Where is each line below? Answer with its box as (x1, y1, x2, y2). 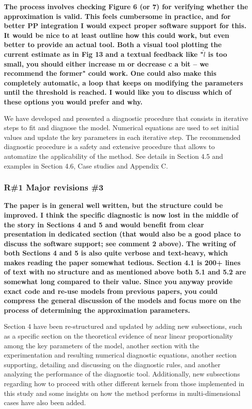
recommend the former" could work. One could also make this (4, 68, 217, 78)
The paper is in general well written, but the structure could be (4, 200, 223, 210)
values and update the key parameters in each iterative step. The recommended (4, 132, 241, 142)
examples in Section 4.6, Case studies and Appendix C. (4, 160, 168, 170)
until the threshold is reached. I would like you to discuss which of (4, 87, 232, 97)
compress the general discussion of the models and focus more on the (4, 295, 241, 306)
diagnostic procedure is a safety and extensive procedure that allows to (4, 141, 215, 152)
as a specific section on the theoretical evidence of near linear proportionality (4, 331, 233, 341)
